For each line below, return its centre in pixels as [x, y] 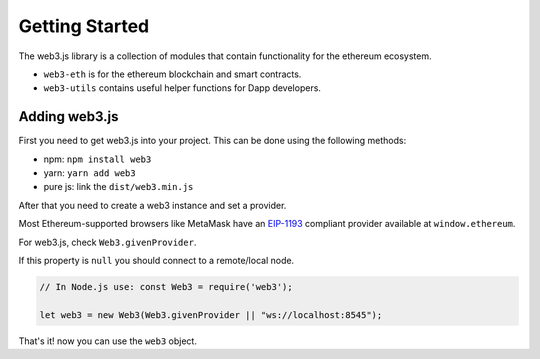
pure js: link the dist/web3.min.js [118, 187]
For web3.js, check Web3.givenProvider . [107, 242]
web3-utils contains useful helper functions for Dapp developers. [182, 88]
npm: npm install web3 [97, 159]
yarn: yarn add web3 [89, 173]
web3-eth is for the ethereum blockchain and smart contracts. [172, 74]
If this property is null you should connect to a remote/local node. [156, 260]
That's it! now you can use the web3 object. [107, 341]
